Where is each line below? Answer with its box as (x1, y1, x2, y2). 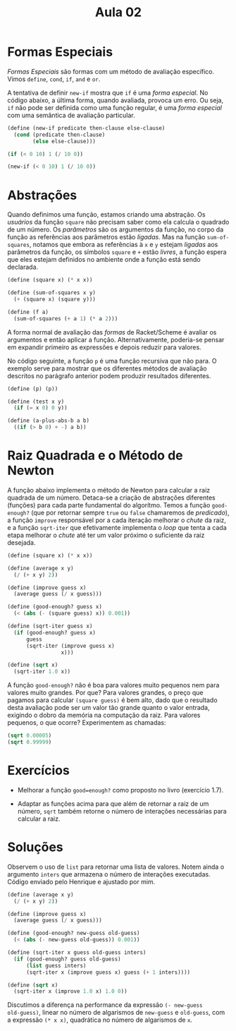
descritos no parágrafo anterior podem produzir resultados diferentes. (7, 371, 211, 380)
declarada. (7, 263, 39, 272)
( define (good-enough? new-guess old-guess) (7, 929, 140, 937)
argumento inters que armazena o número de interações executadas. (7, 869, 211, 879)
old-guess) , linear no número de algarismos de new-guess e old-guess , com (7, 1008, 225, 1017)
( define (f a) (7, 308, 49, 315)
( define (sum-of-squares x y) (7, 289, 97, 296)
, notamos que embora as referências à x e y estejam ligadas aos (29, 241, 218, 249)
